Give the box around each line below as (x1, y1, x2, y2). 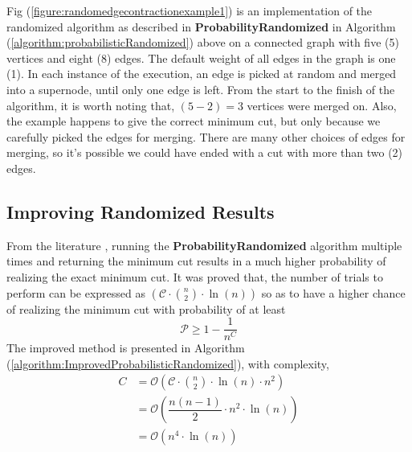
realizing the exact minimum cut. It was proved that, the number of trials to (6, 268, 383, 285)
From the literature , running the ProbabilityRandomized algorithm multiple (6, 236, 402, 253)
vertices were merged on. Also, (247, 97, 397, 113)
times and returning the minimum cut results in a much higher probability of (6, 253, 386, 269)
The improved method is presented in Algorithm (6, 339, 245, 356)
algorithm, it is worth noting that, (6, 97, 175, 113)
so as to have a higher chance (261, 284, 406, 301)
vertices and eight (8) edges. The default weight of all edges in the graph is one (6, 49, 396, 66)
